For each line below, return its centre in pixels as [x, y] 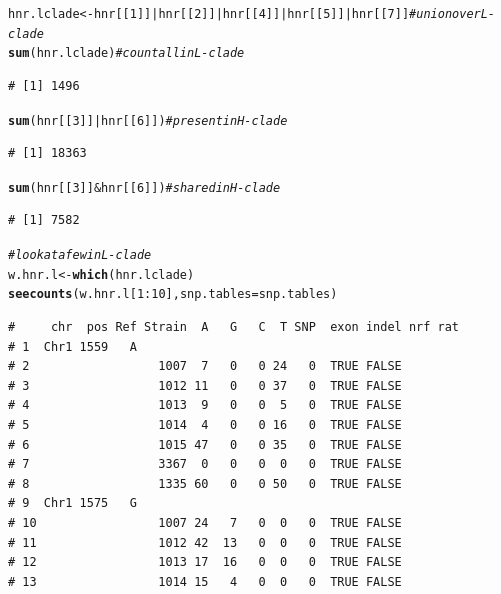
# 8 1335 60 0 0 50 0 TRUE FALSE [205, 483]
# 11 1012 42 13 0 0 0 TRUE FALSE [205, 542]
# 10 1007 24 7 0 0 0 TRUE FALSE [205, 522]
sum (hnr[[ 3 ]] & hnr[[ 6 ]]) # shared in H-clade [144, 187]
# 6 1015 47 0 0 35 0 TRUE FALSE [205, 444]
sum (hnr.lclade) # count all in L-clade [126, 53]
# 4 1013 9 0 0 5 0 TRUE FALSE [205, 405]
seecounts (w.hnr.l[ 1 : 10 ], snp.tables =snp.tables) [173, 294]
